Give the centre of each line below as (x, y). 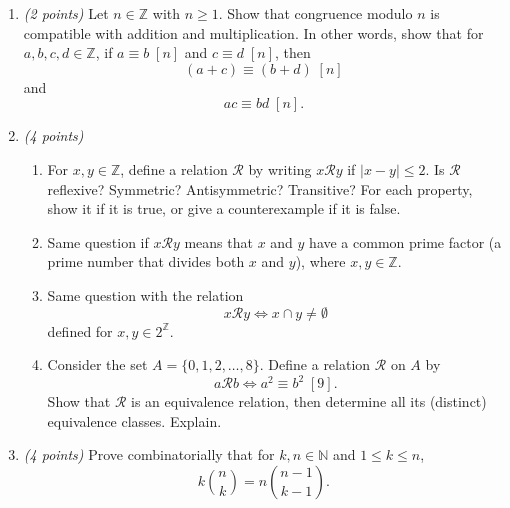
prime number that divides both (146, 261)
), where (320, 261)
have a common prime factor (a (405, 241)
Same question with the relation (145, 294)
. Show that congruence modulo (315, 13)
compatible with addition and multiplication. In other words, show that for (253, 32)
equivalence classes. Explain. (134, 420)
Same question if (98, 241)
